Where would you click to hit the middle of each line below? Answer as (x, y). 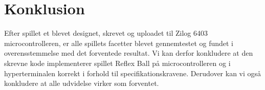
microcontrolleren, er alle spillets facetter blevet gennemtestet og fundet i (119, 43)
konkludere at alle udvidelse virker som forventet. (82, 83)
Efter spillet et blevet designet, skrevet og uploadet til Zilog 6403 (106, 33)
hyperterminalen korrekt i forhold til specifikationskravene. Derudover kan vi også (133, 73)
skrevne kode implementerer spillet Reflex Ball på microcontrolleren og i (117, 63)
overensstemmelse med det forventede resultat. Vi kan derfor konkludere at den (129, 53)
